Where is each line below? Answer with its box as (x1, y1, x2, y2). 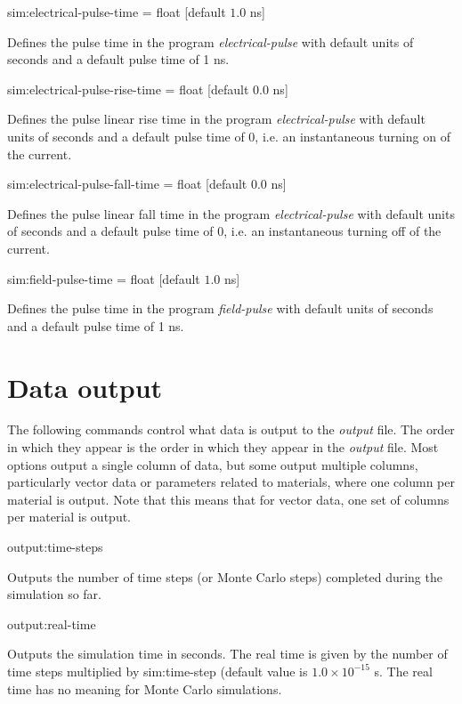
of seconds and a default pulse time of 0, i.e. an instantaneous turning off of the (7, 222, 442, 240)
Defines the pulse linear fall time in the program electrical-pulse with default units (7, 204, 455, 223)
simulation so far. (7, 585, 101, 603)
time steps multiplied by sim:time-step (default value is (7, 661, 308, 680)
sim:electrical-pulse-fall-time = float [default (7, 174, 247, 193)
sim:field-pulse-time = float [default (7, 269, 200, 287)
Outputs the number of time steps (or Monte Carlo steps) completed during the (7, 567, 442, 586)
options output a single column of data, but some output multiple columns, (7, 455, 418, 473)
